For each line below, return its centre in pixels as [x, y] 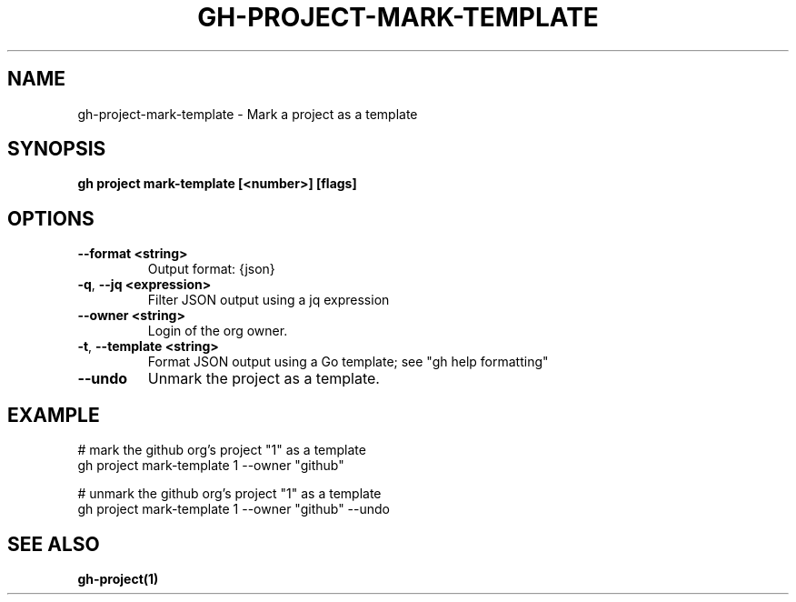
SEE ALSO [54, 544]
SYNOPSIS [57, 149]
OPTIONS [51, 218]
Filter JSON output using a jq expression [269, 300]
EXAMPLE [54, 415]
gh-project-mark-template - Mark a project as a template [248, 114]
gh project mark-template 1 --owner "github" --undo [234, 509]
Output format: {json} [211, 269]
